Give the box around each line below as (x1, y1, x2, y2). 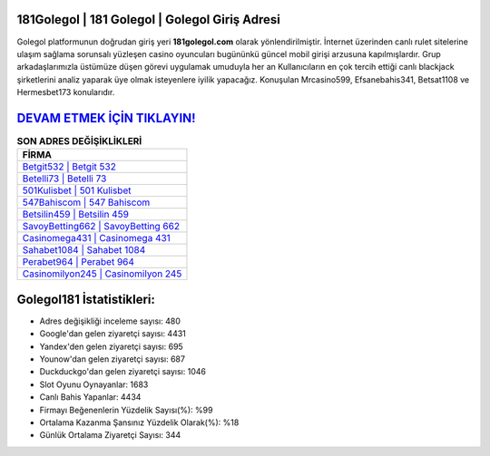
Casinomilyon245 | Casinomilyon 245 (22, 267, 182, 280)
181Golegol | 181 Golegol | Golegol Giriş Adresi (16, 12, 280, 27)
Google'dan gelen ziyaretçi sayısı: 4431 (39, 328, 186, 339)
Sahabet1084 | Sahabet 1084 (22, 244, 146, 257)
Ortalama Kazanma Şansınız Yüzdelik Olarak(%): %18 (39, 417, 240, 428)
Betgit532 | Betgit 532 (22, 160, 117, 173)
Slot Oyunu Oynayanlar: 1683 (39, 379, 149, 390)
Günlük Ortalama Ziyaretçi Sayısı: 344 (39, 430, 181, 441)
